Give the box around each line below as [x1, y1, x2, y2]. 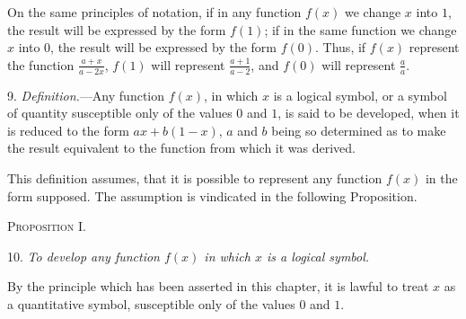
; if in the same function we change [264, 20, 457, 39]
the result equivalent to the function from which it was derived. [7, 138, 356, 157]
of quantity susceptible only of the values [7, 103, 233, 122]
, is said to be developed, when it [277, 103, 460, 122]
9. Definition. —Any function [7, 85, 165, 104]
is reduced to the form [7, 120, 129, 139]
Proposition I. [7, 217, 86, 235]
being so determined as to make [271, 120, 446, 139]
